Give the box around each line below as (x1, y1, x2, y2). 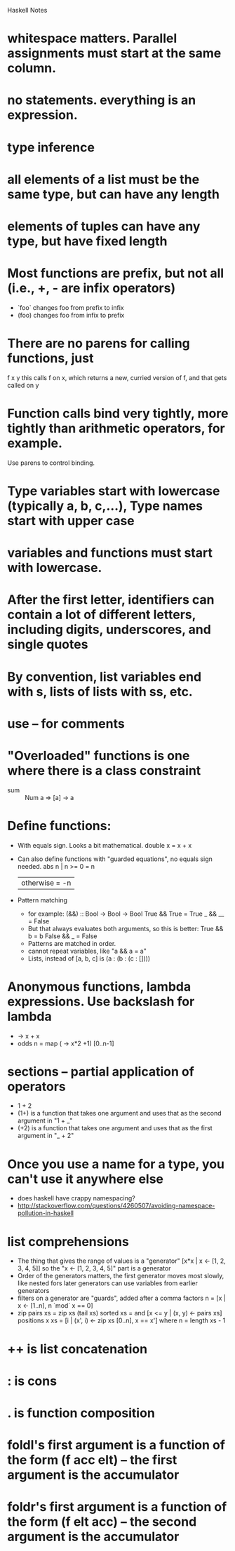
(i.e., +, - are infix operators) (7, 280, 176, 297)
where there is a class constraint (7, 762, 201, 778)
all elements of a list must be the (7, 171, 200, 187)
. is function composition (7, 1405, 156, 1421)
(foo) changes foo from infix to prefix (17, 311, 125, 319)
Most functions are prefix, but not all (7, 266, 224, 281)
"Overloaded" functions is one (7, 747, 190, 764)
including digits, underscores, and (7, 622, 212, 637)
